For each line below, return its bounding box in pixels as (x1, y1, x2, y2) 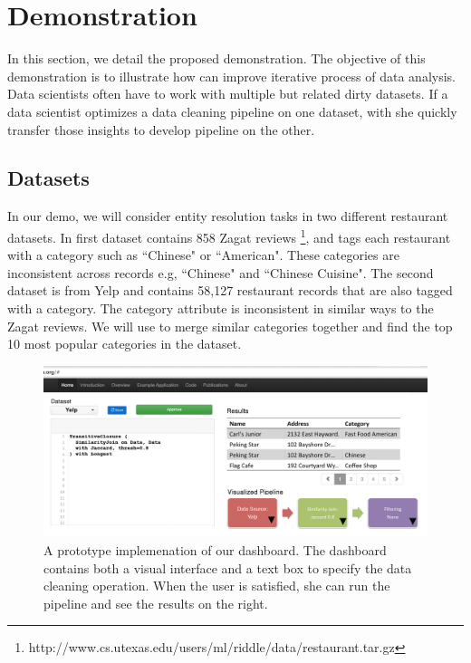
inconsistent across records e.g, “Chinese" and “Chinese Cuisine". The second (7, 263, 434, 282)
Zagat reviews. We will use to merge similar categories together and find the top (7, 316, 453, 335)
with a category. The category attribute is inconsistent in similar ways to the (7, 298, 434, 317)
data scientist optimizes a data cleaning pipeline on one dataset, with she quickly (7, 101, 457, 120)
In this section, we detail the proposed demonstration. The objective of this (7, 49, 426, 68)
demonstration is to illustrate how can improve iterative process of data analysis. (7, 66, 456, 85)
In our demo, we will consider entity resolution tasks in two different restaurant (7, 207, 448, 226)
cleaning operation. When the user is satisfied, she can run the (43, 576, 390, 595)
